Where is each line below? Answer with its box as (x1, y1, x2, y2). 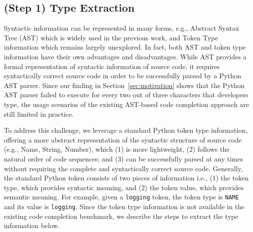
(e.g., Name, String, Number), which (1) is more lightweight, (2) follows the (4, 144, 230, 154)
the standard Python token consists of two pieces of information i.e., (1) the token (4, 173, 249, 183)
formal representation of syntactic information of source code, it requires (4, 61, 220, 71)
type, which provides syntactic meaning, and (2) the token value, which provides (4, 182, 244, 192)
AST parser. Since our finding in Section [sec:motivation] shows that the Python (4, 80, 245, 90)
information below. (4, 220, 60, 231)
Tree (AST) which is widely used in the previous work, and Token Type (4, 32, 218, 42)
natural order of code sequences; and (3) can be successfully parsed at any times (4, 153, 243, 163)
